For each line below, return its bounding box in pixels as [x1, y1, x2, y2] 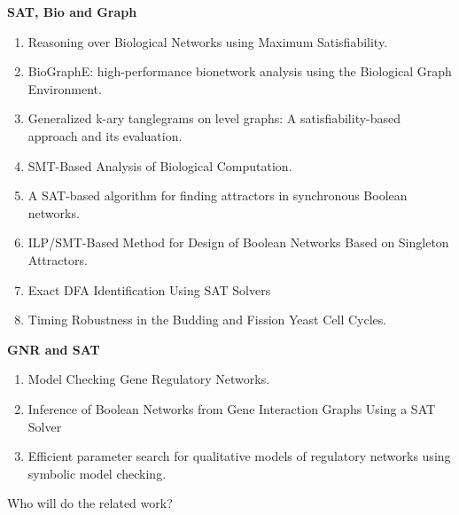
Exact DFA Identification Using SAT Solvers [27, 280, 271, 299]
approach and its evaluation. [27, 126, 183, 144]
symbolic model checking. [27, 464, 167, 482]
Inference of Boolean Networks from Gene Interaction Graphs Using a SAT [27, 399, 436, 417]
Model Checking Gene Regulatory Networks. [27, 370, 270, 388]
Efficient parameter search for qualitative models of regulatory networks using [27, 447, 451, 465]
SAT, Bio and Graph [7, 3, 137, 20]
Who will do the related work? [7, 494, 173, 512]
